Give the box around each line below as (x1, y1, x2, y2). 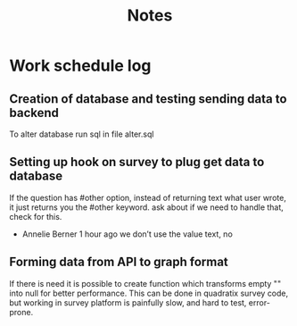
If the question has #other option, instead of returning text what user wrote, (9, 192, 287, 203)
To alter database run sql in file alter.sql (9, 129, 154, 139)
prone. (9, 306, 34, 317)
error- (248, 297, 270, 308)
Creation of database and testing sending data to (9, 91, 287, 106)
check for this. (9, 211, 62, 222)
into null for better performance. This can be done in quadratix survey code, (9, 288, 289, 298)
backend (9, 104, 60, 121)
